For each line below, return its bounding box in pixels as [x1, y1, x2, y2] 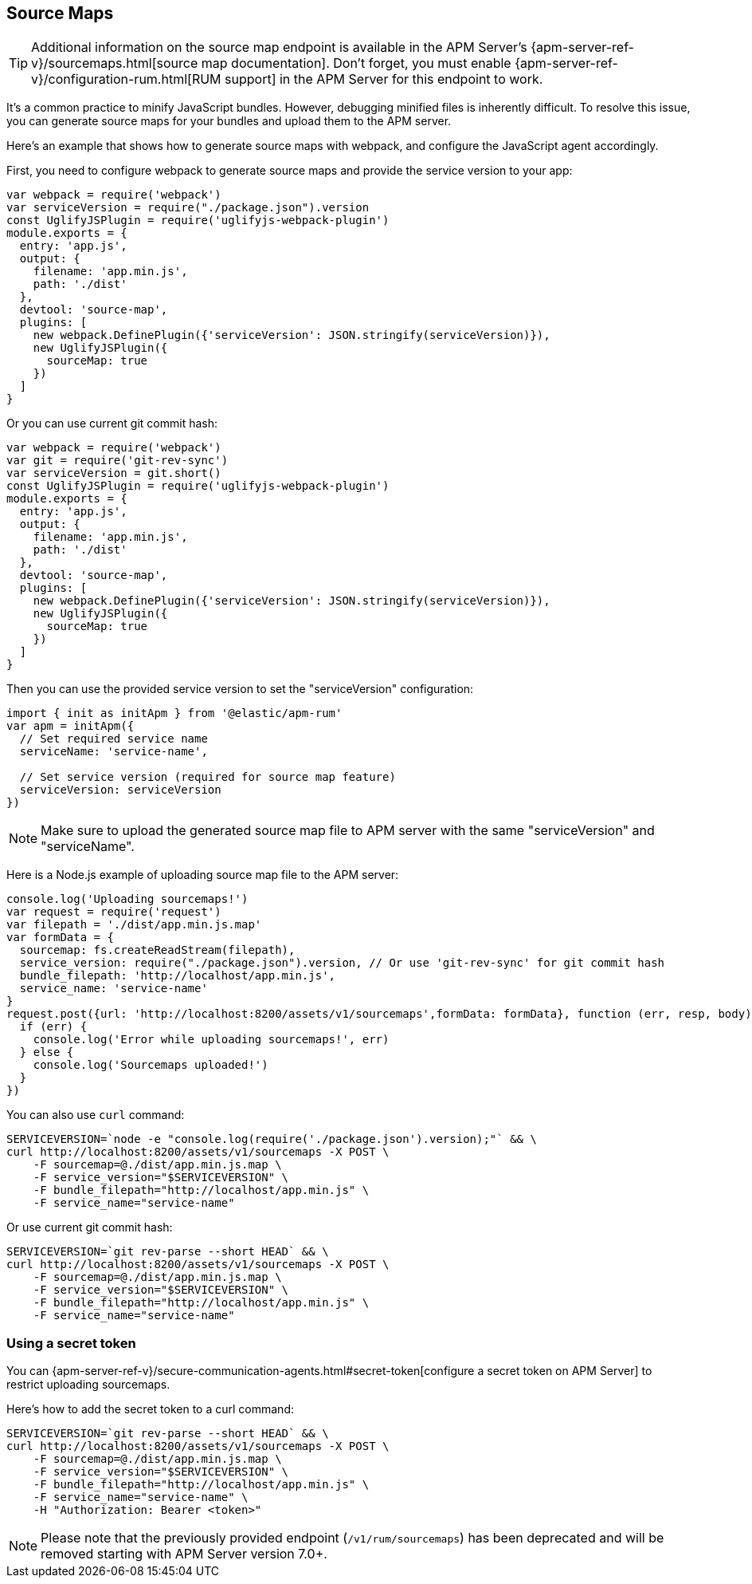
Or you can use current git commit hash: [6, 416, 218, 431]
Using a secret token [6, 1334, 136, 1351]
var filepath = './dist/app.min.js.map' [6, 918, 262, 932]
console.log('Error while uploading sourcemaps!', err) [33, 1033, 390, 1046]
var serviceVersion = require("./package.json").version [6, 201, 370, 215]
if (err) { [19, 1020, 88, 1034]
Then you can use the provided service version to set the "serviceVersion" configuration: [6, 682, 474, 696]
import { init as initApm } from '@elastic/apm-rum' [6, 707, 343, 720]
